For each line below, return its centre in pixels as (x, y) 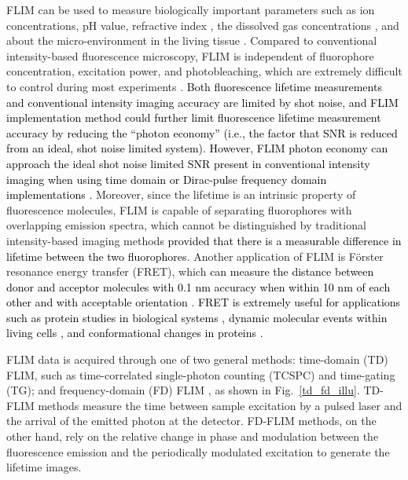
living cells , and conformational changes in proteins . (135, 333)
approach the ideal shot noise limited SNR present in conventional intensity (188, 163)
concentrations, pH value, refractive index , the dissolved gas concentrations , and (203, 25)
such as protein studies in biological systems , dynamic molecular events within (197, 317)
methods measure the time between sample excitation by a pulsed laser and (220, 405)
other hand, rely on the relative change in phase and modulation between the (193, 436)
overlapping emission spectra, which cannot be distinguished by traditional (186, 225)
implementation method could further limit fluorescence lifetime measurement (194, 117)
